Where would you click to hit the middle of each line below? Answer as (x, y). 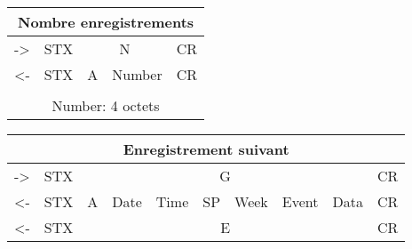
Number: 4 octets (106, 105)
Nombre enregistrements (106, 22)
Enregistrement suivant (206, 149)
